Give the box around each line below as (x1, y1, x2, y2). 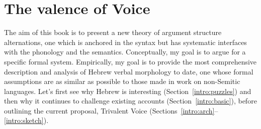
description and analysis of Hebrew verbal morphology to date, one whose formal (4, 66, 253, 76)
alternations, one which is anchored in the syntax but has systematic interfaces (4, 36, 247, 47)
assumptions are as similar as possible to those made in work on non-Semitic (4, 76, 240, 86)
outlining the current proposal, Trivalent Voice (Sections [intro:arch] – (4, 105, 218, 115)
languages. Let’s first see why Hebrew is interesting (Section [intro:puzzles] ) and (4, 85, 251, 96)
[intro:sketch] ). (4, 115, 49, 125)
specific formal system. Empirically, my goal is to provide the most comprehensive (4, 56, 257, 66)
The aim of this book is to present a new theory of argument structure (4, 27, 222, 37)
